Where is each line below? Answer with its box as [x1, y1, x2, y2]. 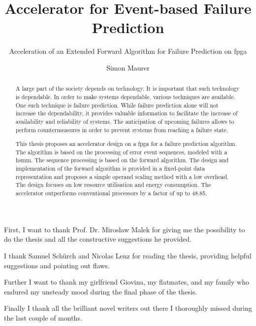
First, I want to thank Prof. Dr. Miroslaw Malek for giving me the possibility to [4, 224, 245, 234]
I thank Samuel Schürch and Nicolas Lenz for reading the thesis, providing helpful [4, 250, 252, 260]
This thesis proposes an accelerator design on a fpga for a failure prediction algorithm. [15, 140, 237, 148]
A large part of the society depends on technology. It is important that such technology [15, 84, 240, 93]
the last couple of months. [4, 312, 82, 323]
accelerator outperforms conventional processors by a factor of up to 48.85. [15, 189, 207, 197]
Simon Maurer [106, 62, 150, 72]
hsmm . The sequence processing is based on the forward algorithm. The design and [15, 156, 229, 164]
